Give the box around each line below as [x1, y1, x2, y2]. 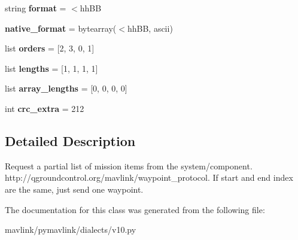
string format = [5, 2, 66, 14]
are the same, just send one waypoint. [5, 183, 144, 195]
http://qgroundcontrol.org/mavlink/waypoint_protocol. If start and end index [5, 171, 293, 184]
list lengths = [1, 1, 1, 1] [5, 62, 98, 74]
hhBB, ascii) [127, 22, 173, 34]
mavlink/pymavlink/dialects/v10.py [5, 223, 136, 236]
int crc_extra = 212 [5, 102, 84, 114]
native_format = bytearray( [5, 22, 117, 34]
